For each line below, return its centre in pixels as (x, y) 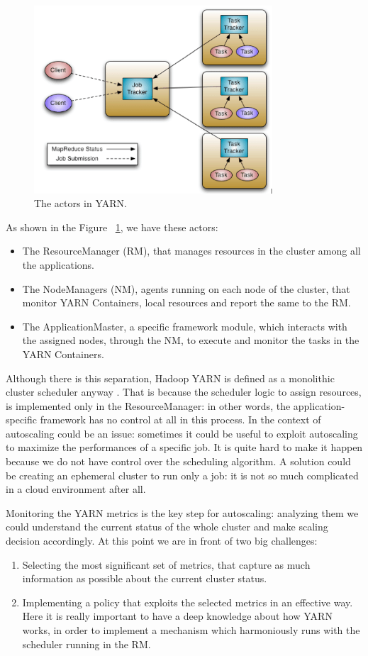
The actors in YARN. (80, 203)
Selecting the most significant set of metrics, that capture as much (166, 564)
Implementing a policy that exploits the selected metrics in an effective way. (188, 602)
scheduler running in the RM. (87, 644)
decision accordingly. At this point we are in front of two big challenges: (162, 541)
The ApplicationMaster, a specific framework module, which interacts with (185, 326)
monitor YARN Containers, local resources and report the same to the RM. (186, 302)
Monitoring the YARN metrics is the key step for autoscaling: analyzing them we (182, 512)
